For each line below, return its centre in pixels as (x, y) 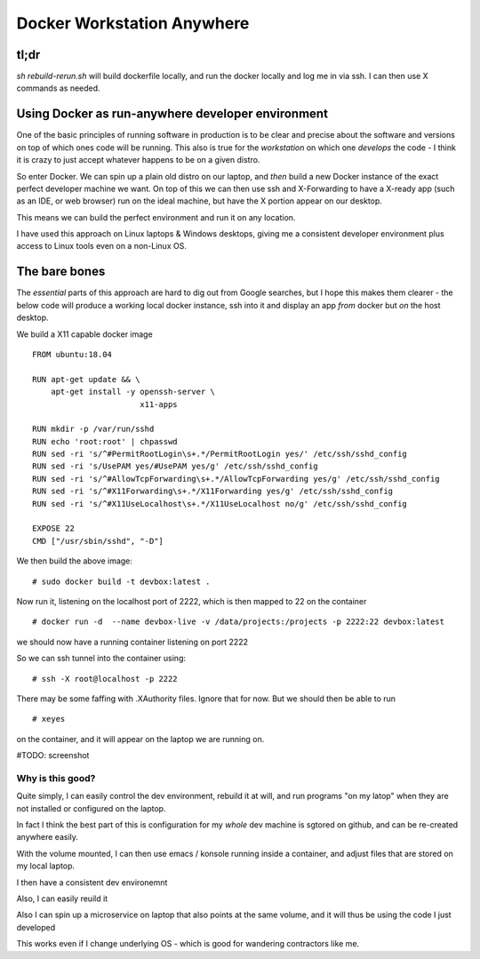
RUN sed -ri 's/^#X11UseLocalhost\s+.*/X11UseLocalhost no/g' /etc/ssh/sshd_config (220, 503)
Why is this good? (56, 778)
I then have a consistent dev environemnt (92, 882)
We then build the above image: (75, 561)
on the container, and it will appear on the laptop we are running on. (140, 739)
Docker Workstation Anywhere (133, 23)
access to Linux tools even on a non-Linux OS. (101, 246)
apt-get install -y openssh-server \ (132, 392)
